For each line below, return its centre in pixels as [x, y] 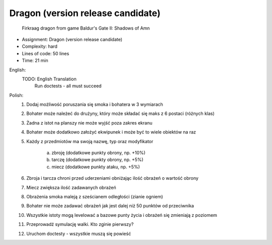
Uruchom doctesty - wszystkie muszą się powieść [79, 233]
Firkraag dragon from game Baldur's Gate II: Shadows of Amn [86, 28]
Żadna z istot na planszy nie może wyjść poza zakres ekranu [89, 122]
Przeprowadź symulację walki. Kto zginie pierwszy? [80, 224]
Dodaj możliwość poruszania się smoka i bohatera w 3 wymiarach [95, 104]
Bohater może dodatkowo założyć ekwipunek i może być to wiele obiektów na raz [111, 132]
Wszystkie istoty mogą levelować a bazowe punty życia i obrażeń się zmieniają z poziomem [122, 215]
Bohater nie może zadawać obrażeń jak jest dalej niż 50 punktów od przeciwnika [110, 206]
